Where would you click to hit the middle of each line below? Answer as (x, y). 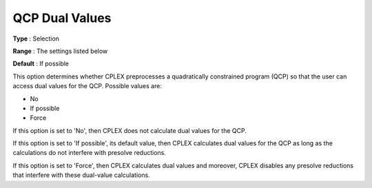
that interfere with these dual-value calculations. (82, 175)
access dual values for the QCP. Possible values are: (87, 86)
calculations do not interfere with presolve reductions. (90, 153)
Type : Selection (36, 39)
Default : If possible (41, 64)
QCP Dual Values (62, 18)
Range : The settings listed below (60, 51)
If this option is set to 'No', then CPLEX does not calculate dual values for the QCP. (130, 130)
